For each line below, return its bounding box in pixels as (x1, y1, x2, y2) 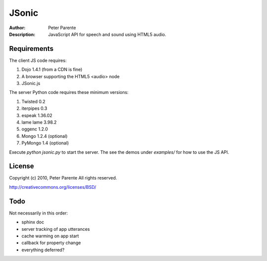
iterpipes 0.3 (21, 105, 47, 111)
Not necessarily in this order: (9, 210, 68, 216)
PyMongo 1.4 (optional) (21, 140, 69, 146)
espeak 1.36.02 (21, 112, 53, 118)
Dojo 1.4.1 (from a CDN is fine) (21, 67, 83, 73)
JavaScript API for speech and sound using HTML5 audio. (48, 31, 167, 37)
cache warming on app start (21, 233, 79, 239)
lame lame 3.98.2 (21, 119, 57, 125)
